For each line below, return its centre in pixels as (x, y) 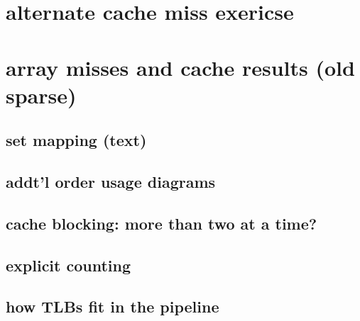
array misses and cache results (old (180, 67)
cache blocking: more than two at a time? (162, 223)
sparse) (41, 95)
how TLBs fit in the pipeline (113, 306)
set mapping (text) (76, 140)
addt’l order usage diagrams (111, 182)
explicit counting (69, 265)
